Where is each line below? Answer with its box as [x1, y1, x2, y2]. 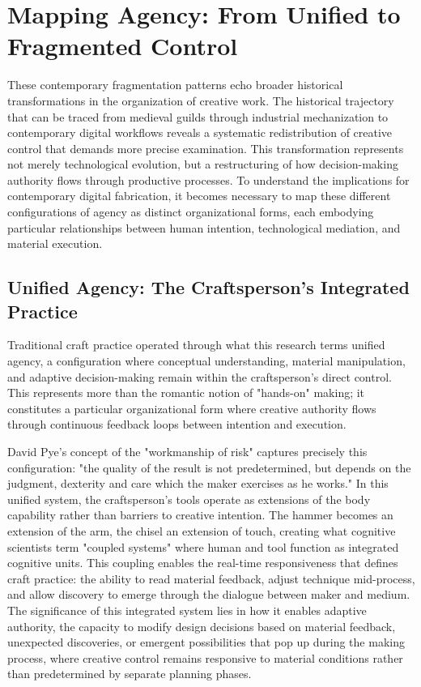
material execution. [7, 235, 103, 252]
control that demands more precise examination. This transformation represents [7, 139, 404, 156]
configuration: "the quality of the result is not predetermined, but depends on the [7, 459, 411, 476]
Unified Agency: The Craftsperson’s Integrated [7, 275, 410, 300]
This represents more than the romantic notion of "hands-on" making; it [7, 384, 365, 401]
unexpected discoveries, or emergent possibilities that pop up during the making [7, 634, 405, 651]
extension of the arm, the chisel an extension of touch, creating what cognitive [7, 522, 396, 539]
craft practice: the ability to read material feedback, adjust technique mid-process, [7, 570, 415, 587]
